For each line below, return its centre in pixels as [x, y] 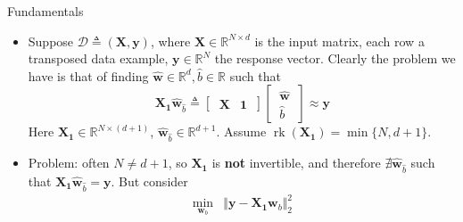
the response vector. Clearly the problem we [335, 58]
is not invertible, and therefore [296, 163]
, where [170, 41]
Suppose [51, 41]
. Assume [241, 132]
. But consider [149, 181]
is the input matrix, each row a [339, 41]
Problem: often [69, 163]
